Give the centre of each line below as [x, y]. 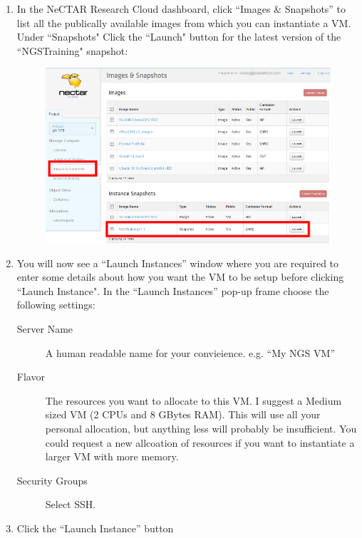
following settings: [56, 305]
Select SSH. [71, 504]
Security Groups [52, 480]
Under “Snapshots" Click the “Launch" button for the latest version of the [179, 37]
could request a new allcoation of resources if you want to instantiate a [200, 442]
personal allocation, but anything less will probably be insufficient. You [201, 429]
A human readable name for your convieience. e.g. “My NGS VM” [190, 352]
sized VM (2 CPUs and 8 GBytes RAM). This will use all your [183, 414]
